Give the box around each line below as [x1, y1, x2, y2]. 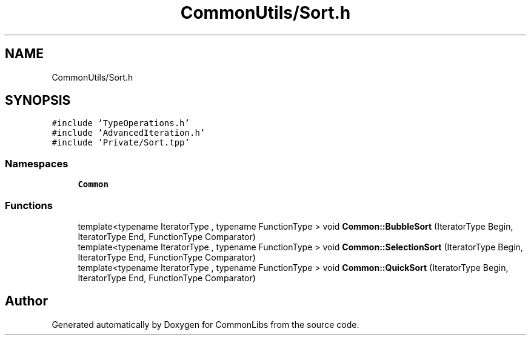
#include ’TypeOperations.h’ [52, 118, 190, 128]
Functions [5, 199, 53, 212]
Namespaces [5, 157, 68, 170]
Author [5, 293, 48, 309]
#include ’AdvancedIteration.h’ [52, 128, 205, 138]
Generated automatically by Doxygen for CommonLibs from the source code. [52, 319, 359, 330]
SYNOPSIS [5, 93, 71, 108]
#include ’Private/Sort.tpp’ [52, 138, 190, 148]
